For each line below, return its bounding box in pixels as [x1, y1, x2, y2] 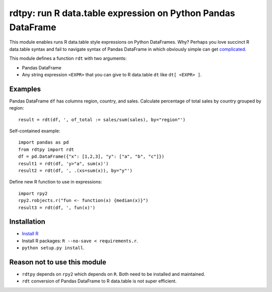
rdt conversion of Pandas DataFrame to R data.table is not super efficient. [22, 278, 177, 284]
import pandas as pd [18, 140, 69, 145]
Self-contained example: [9, 128, 60, 134]
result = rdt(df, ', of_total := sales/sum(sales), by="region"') [18, 117, 186, 123]
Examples [9, 84, 41, 93]
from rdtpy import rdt [18, 146, 75, 152]
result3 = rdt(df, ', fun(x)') [18, 205, 96, 211]
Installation [9, 218, 45, 226]
